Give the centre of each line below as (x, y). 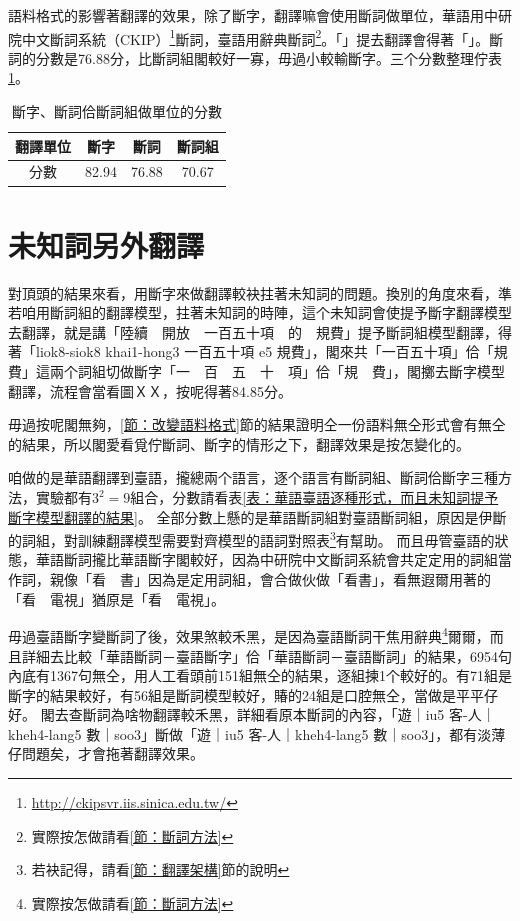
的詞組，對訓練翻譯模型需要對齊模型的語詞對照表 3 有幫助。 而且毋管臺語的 (251, 538)
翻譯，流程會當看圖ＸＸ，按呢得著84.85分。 (150, 390)
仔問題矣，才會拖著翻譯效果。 (106, 753)
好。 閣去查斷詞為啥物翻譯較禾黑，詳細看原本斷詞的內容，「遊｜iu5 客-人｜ (252, 714)
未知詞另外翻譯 (106, 244)
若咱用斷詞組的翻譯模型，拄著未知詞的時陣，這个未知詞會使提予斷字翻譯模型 (260, 312)
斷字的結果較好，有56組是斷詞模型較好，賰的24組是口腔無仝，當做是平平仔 (253, 694)
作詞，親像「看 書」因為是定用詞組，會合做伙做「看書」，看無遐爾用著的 (249, 579)
